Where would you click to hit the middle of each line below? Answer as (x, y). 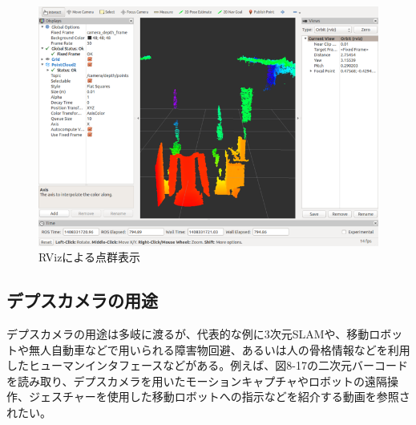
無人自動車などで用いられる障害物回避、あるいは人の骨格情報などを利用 (219, 349)
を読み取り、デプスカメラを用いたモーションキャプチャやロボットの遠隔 (197, 380)
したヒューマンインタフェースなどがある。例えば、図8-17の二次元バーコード (207, 365)
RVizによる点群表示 (89, 257)
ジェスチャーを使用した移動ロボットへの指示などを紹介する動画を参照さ (219, 397)
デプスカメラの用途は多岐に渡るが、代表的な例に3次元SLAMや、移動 (188, 333)
